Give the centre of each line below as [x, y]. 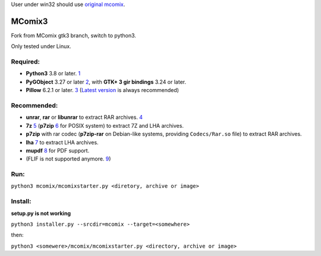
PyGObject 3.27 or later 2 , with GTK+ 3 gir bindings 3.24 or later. [106, 82]
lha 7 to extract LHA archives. [62, 142]
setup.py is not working [41, 213]
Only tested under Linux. [41, 46]
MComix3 [29, 21]
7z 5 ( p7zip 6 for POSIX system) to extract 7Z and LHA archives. [105, 125]
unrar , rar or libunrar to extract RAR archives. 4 [84, 117]
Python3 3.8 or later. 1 [53, 74]
